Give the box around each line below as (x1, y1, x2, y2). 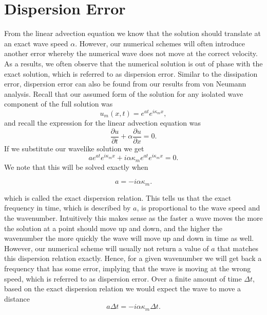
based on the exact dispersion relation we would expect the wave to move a (4, 283, 241, 294)
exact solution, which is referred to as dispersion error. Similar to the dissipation (4, 68, 258, 79)
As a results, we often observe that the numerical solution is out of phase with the (4, 58, 263, 68)
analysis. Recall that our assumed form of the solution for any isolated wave (4, 88, 243, 99)
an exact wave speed (4, 38, 68, 48)
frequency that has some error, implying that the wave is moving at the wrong (4, 262, 251, 273)
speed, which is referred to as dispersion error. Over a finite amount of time (4, 273, 242, 284)
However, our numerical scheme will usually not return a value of (4, 242, 209, 253)
